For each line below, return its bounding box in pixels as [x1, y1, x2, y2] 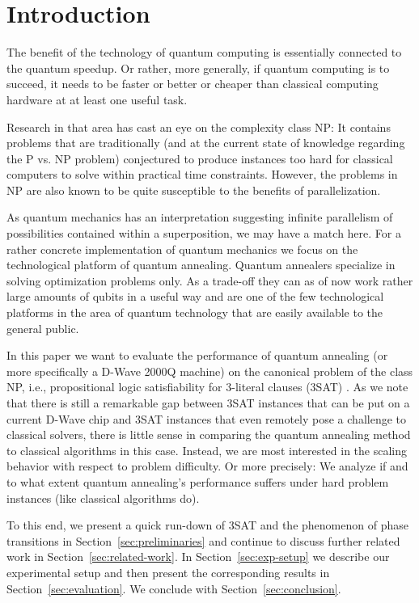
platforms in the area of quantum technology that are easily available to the [6, 304, 383, 321]
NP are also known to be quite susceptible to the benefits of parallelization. [6, 181, 381, 198]
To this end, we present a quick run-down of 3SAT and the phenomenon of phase [6, 517, 408, 533]
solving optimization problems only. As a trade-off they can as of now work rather [6, 272, 413, 289]
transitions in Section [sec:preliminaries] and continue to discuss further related [6, 532, 400, 549]
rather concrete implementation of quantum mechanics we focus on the [6, 240, 358, 257]
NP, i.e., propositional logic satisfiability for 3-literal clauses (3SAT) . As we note [6, 378, 408, 395]
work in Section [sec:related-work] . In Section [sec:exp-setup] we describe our [6, 548, 390, 565]
